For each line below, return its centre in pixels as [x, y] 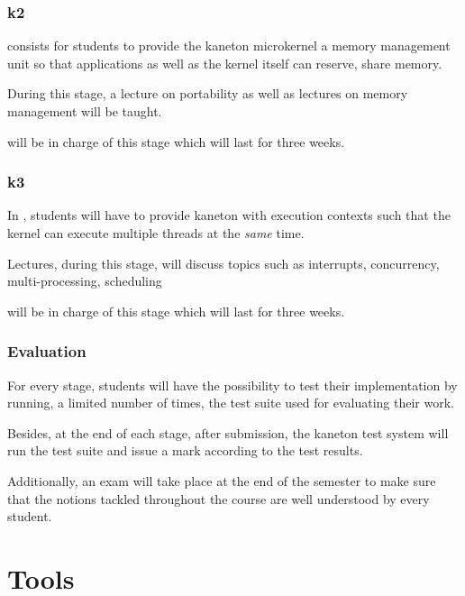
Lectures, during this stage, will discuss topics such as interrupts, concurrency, [223, 263]
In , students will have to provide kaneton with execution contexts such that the [229, 215]
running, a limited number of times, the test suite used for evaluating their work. [231, 403]
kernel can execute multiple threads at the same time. [156, 233]
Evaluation [47, 351]
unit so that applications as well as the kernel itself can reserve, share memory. [225, 63]
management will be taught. [85, 111]
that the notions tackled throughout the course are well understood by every [219, 498]
